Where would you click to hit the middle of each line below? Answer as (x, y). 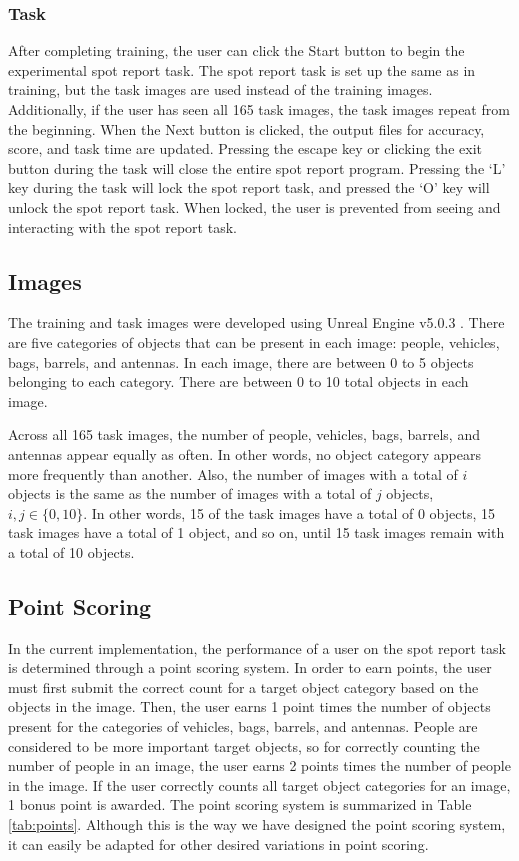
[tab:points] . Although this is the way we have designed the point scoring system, (257, 824)
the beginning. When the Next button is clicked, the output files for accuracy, (246, 128)
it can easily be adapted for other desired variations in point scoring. (218, 843)
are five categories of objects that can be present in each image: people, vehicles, (254, 341)
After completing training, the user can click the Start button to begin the (236, 50)
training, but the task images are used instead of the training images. (220, 89)
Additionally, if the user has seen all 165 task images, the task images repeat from (259, 109)
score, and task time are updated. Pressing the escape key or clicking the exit (245, 148)
